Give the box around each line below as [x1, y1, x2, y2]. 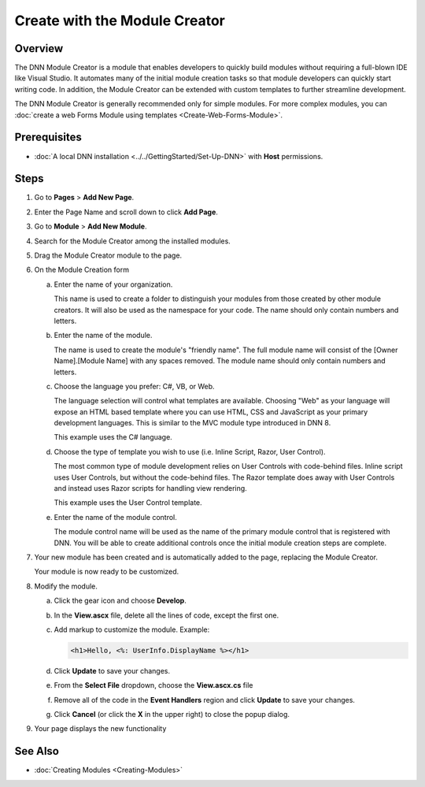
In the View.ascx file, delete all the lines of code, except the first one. [54, 611, 279, 620]
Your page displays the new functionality [34, 724, 167, 733]
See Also [14, 744, 59, 758]
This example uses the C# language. [54, 432, 172, 442]
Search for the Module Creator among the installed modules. [34, 236, 231, 246]
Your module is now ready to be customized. [34, 567, 179, 577]
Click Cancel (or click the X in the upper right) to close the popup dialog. [54, 710, 290, 719]
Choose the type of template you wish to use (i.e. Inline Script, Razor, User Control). [54, 447, 326, 456]
